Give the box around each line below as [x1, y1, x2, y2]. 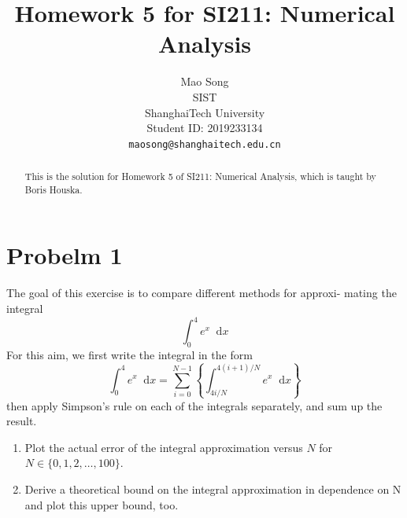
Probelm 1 [6, 239, 123, 271]
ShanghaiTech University [144, 104, 265, 120]
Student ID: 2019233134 [146, 119, 263, 136]
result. [6, 413, 37, 429]
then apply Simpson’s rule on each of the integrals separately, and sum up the [6, 397, 383, 413]
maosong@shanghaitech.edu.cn [128, 138, 281, 150]
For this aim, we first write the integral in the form [6, 346, 253, 362]
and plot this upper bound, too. [24, 496, 179, 512]
